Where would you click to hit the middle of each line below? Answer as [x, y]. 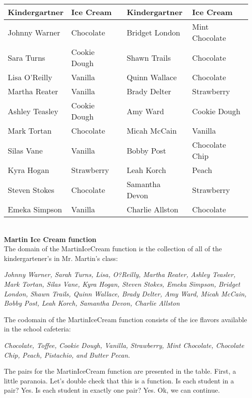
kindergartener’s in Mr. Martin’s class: [61, 258]
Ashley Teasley [33, 111]
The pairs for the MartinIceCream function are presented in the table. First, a [120, 371]
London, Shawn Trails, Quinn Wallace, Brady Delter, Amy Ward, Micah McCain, [125, 293]
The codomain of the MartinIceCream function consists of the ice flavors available [126, 319]
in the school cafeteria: [38, 329]
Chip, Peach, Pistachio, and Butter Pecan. [67, 355]
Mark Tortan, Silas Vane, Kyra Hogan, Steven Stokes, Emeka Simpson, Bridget [122, 284]
